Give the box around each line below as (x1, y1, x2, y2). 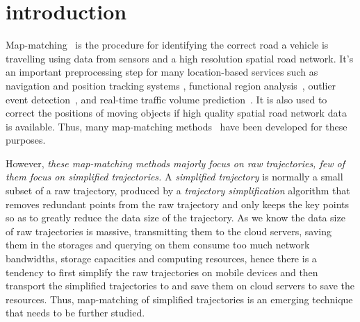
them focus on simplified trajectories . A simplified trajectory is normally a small (6, 169, 343, 184)
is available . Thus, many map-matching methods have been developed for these (6, 119, 347, 133)
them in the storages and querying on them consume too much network (6, 237, 310, 252)
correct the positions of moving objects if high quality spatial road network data (6, 105, 347, 120)
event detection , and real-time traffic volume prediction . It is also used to (6, 92, 327, 106)
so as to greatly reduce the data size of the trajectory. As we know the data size (6, 210, 345, 225)
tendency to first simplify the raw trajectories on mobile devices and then (6, 264, 318, 279)
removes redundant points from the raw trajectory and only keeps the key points (6, 196, 350, 211)
